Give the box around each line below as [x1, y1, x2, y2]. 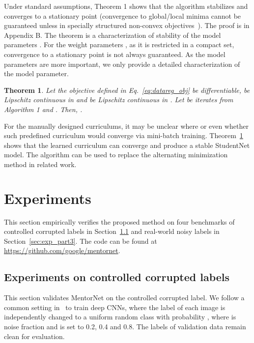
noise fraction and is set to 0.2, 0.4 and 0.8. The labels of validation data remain [4, 321, 246, 331]
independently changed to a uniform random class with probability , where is [4, 312, 236, 322]
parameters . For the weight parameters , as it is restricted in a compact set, [4, 39, 234, 50]
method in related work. [4, 159, 77, 169]
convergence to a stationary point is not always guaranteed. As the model [4, 49, 226, 59]
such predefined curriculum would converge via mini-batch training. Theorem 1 [4, 130, 243, 141]
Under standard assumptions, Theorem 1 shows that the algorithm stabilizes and [4, 1, 248, 11]
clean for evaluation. [4, 331, 65, 341]
